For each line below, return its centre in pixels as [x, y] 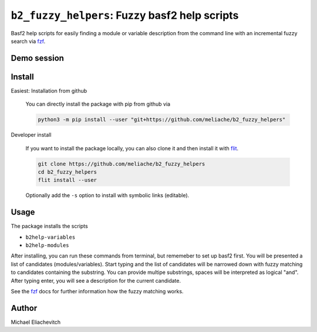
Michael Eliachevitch [36, 322]
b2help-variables [50, 237]
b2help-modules [48, 245]
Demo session [38, 58]
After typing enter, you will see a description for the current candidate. [96, 280]
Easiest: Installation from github [49, 90]
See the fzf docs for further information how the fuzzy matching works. [97, 291]
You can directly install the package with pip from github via [98, 104]
